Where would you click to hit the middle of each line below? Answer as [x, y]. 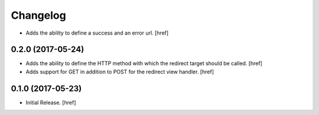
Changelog [38, 15]
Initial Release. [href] [51, 102]
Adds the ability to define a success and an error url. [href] [97, 33]
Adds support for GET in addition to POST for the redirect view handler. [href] [120, 72]
